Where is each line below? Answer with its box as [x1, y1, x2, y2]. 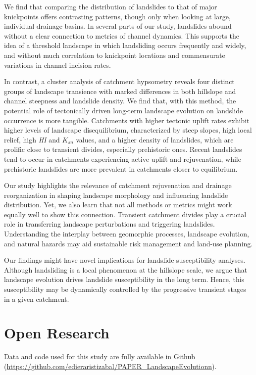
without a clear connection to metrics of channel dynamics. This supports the [4, 30, 239, 41]
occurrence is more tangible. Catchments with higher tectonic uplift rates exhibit [4, 115, 250, 125]
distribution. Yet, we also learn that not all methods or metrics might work [4, 199, 232, 210]
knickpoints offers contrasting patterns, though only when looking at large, [4, 11, 231, 21]
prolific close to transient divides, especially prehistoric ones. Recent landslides [4, 144, 242, 154]
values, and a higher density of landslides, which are [76, 134, 234, 144]
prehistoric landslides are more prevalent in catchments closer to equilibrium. [4, 163, 238, 174]
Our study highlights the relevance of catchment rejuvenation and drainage [4, 180, 232, 190]
